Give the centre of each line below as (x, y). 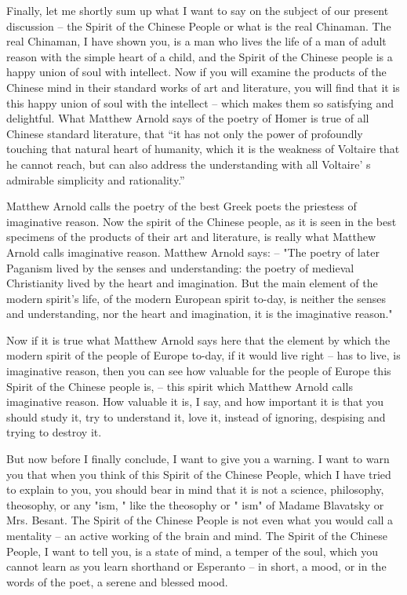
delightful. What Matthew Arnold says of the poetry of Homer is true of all (188, 118)
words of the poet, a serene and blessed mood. (117, 581)
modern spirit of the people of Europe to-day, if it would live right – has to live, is (203, 355)
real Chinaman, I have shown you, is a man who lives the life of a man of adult (196, 41)
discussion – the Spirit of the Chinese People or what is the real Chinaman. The (199, 26)
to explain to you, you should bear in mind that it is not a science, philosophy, (195, 489)
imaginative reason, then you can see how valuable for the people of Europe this (199, 371)
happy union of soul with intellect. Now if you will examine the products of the (196, 72)
